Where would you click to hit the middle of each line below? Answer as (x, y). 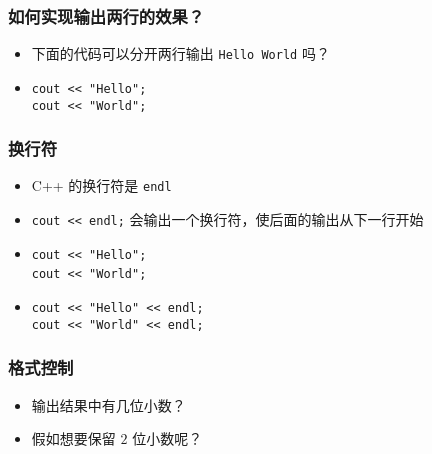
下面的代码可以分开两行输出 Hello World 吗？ (180, 53)
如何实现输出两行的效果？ (106, 15)
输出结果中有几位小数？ (108, 404)
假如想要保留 (73, 438)
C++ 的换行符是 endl (101, 185)
